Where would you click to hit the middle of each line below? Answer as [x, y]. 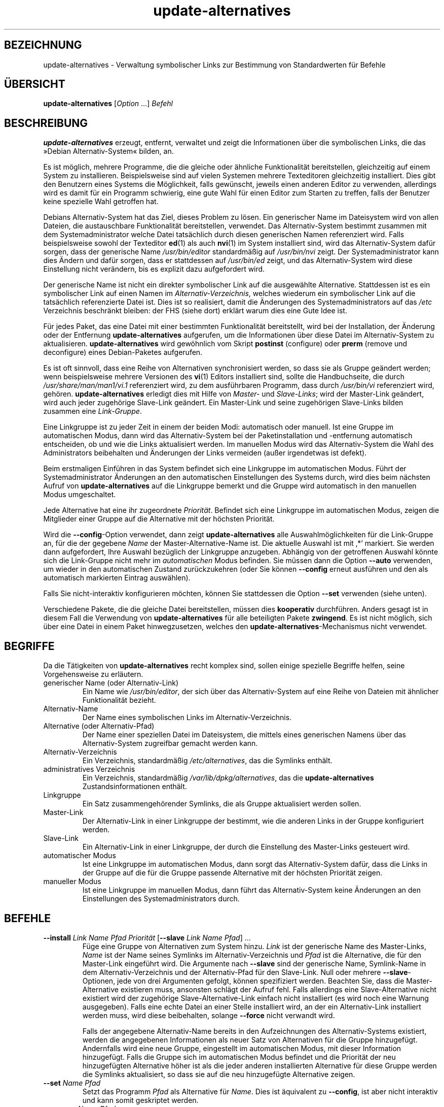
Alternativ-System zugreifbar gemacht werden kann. [170, 743]
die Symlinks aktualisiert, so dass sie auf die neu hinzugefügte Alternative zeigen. [219, 1074]
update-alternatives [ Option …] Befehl [108, 104]
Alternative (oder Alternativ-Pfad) [99, 726]
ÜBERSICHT [35, 84]
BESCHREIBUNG [46, 123]
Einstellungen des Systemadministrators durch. [161, 899]
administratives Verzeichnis [89, 769]
